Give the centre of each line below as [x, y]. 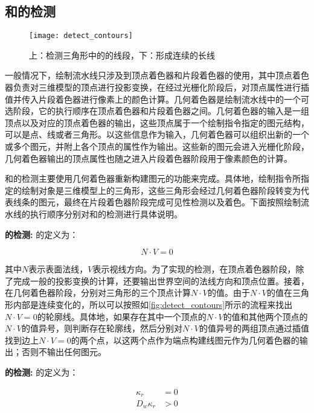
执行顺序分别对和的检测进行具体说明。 [106, 213]
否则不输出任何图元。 [64, 352]
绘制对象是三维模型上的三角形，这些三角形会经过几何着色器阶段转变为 [161, 190]
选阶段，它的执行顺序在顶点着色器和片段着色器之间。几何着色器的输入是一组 [157, 111]
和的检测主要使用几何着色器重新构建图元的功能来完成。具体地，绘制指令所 [153, 178]
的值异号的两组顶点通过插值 [254, 328]
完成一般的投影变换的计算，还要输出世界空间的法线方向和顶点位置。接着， [161, 280]
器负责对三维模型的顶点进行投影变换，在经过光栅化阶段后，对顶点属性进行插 [157, 87]
